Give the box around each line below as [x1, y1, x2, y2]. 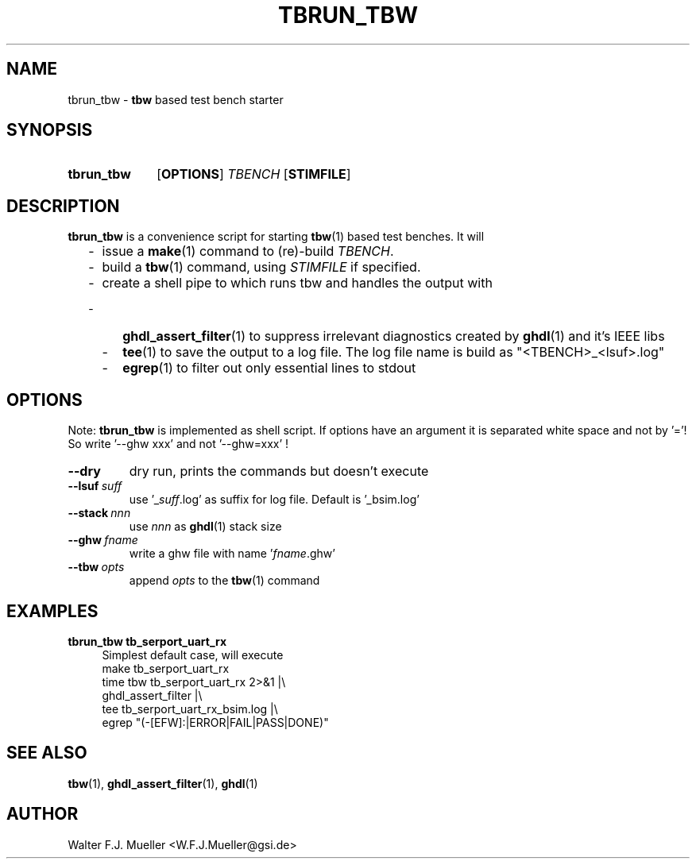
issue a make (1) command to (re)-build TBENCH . [102, 243, 394, 260]
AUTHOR [6, 804, 79, 824]
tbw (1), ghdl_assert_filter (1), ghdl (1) [68, 776, 258, 790]
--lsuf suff [68, 479, 122, 493]
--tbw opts [68, 560, 125, 574]
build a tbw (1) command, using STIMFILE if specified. [102, 259, 421, 276]
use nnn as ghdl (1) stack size [129, 519, 282, 534]
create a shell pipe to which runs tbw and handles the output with [102, 275, 493, 292]
